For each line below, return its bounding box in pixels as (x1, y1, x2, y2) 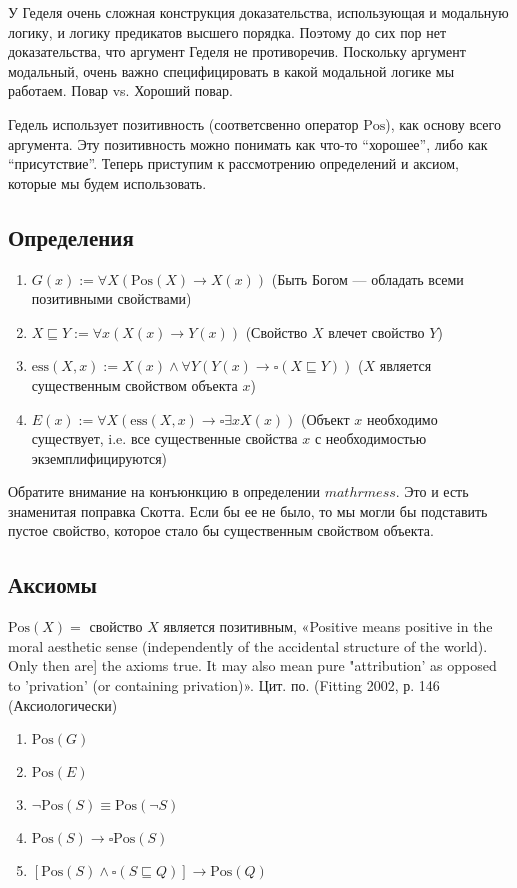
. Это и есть (395, 481, 469, 502)
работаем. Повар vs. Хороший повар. (8, 80, 233, 101)
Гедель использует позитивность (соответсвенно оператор (8, 113, 359, 134)
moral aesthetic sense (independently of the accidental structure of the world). (8, 635, 488, 656)
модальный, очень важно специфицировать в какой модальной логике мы (8, 60, 455, 81)
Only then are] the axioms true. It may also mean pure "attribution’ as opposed (8, 655, 497, 676)
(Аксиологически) (8, 694, 118, 715)
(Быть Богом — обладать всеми (271, 268, 464, 289)
